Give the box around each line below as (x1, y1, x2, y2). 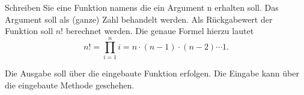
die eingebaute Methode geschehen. (5, 78, 135, 91)
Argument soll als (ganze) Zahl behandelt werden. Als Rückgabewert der (5, 13, 273, 25)
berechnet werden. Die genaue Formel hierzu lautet (65, 24, 254, 37)
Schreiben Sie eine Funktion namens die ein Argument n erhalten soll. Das (5, 1, 279, 13)
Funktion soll (5, 24, 53, 37)
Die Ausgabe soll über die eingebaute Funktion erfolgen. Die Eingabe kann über (5, 66, 299, 79)
